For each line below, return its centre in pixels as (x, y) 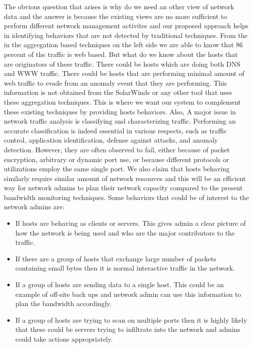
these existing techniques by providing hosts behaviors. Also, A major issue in (120, 111)
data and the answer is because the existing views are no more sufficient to (116, 16)
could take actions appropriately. (64, 339)
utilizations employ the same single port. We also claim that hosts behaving (117, 169)
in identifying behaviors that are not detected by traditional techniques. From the (126, 35)
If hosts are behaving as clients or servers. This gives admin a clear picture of (131, 223)
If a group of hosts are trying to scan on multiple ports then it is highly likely (131, 320)
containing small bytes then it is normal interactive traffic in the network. (125, 268)
